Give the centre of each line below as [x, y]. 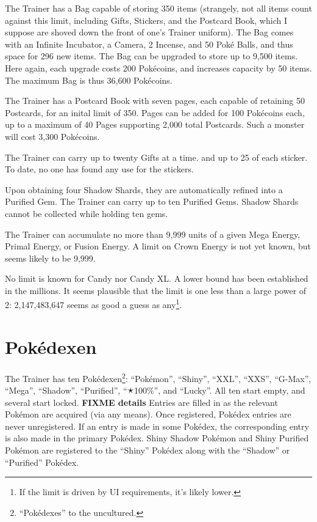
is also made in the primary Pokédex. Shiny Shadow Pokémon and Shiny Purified [157, 438]
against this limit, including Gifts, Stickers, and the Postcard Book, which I [146, 20]
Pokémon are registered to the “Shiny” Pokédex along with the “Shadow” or [148, 450]
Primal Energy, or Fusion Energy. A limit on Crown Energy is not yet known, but [158, 246]
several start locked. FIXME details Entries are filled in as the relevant [141, 402]
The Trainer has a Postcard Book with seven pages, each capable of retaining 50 [155, 101]
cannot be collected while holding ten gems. [87, 213]
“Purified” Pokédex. [42, 462]
